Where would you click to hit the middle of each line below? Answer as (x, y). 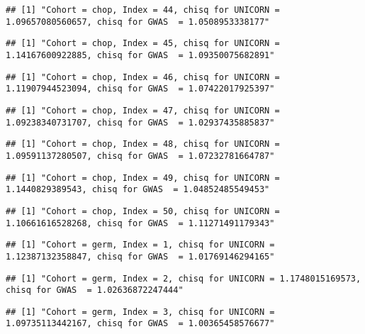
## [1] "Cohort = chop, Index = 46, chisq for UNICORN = (143, 77)
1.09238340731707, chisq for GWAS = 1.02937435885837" (140, 122)
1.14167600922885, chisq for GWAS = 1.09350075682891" (140, 55)
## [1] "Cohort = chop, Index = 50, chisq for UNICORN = (143, 211)
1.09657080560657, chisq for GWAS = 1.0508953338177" (138, 22)
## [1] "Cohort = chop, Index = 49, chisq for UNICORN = (143, 178)
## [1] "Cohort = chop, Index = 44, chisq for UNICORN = (143, 10)
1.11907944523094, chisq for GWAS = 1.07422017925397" (140, 89)
